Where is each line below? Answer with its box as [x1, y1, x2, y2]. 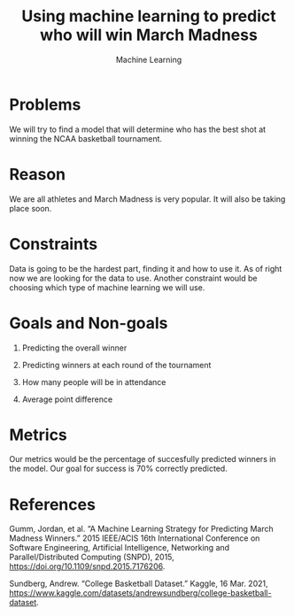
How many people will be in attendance [21, 376, 166, 387]
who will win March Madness [39, 25, 259, 45]
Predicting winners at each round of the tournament [21, 359, 212, 370]
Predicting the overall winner [21, 343, 128, 353]
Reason [9, 164, 66, 184]
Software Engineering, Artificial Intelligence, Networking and [9, 543, 230, 553]
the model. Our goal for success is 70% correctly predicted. [9, 463, 228, 474]
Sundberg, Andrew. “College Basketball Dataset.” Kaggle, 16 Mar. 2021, [9, 578, 268, 589]
